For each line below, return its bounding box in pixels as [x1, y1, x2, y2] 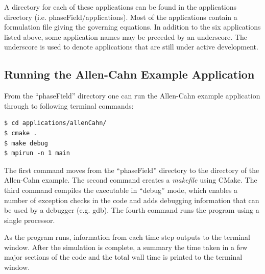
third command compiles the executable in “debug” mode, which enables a [4, 184, 238, 195]
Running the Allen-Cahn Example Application [4, 66, 255, 82]
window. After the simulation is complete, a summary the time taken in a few [4, 241, 248, 252]
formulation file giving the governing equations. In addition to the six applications [4, 21, 261, 32]
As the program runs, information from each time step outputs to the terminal [4, 232, 250, 242]
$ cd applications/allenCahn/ [4, 119, 107, 127]
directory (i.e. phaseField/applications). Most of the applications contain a [4, 11, 237, 22]
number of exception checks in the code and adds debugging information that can [4, 194, 259, 205]
